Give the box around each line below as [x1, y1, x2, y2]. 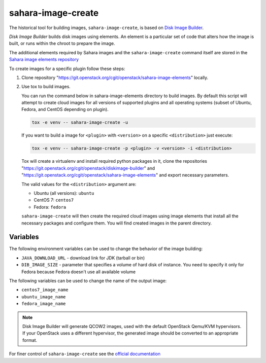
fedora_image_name [21, 301, 66, 307]
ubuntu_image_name [21, 294, 66, 299]
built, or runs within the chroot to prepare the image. [9, 40, 115, 46]
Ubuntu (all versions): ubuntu [33, 190, 95, 196]
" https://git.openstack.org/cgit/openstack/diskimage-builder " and [21, 165, 155, 171]
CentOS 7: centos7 [33, 197, 74, 203]
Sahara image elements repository [9, 57, 79, 63]
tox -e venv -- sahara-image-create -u [32, 120, 128, 125]
